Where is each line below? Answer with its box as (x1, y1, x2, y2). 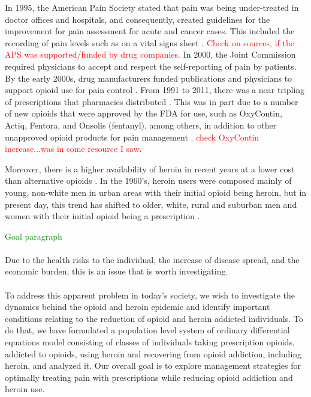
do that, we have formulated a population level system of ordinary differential (5, 324, 290, 336)
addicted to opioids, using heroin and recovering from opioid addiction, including (5, 347, 302, 360)
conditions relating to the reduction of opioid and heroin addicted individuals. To (5, 312, 303, 324)
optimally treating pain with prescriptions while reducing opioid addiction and (5, 371, 293, 383)
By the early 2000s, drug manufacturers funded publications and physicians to (5, 71, 292, 84)
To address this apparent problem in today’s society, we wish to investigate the (5, 288, 295, 301)
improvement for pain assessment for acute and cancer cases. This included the (5, 25, 295, 37)
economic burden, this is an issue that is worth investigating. (5, 265, 228, 277)
